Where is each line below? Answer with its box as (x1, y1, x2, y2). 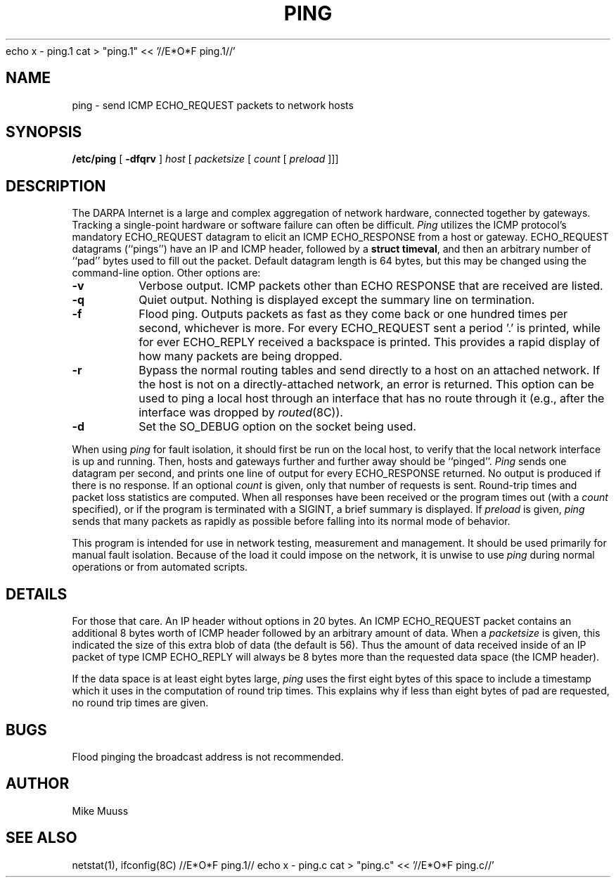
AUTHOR (6, 775, 70, 793)
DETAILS (6, 585, 68, 603)
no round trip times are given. (72, 697, 209, 709)
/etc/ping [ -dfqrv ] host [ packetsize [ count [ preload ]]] (72, 153, 339, 165)
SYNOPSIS (6, 123, 82, 141)
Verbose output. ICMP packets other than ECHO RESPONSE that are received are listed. (139, 279, 603, 293)
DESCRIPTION (6, 177, 106, 195)
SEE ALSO (6, 829, 77, 847)
